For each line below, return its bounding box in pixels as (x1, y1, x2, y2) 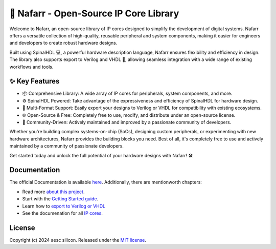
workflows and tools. (9, 64, 54, 70)
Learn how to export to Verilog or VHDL (22, 203, 106, 209)
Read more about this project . (22, 189, 85, 195)
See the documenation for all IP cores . (22, 210, 103, 216)
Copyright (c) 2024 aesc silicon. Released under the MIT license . (9, 237, 147, 243)
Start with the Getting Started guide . (22, 196, 99, 202)
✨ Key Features (9, 77, 60, 86)
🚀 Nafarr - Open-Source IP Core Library (9, 8, 179, 19)
